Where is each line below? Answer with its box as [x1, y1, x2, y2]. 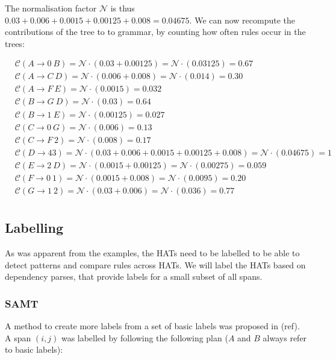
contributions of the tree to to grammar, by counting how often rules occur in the [5, 25, 306, 38]
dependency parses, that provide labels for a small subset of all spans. [5, 270, 263, 283]
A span [5, 331, 31, 344]
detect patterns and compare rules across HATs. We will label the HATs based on [5, 258, 306, 271]
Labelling [5, 218, 64, 237]
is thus [110, 2, 135, 14]
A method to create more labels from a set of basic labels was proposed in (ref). [5, 319, 300, 332]
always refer [263, 331, 307, 344]
